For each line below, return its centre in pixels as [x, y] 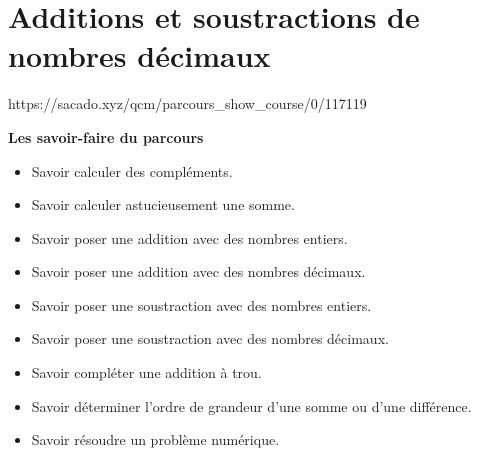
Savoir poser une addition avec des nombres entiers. [189, 237]
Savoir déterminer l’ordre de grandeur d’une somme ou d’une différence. [251, 405]
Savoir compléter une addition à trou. [146, 372]
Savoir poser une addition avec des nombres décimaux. [198, 271]
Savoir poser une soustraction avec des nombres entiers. [201, 304]
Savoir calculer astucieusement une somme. [163, 204]
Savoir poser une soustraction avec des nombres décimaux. [210, 338]
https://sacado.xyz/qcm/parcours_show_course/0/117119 [187, 103]
